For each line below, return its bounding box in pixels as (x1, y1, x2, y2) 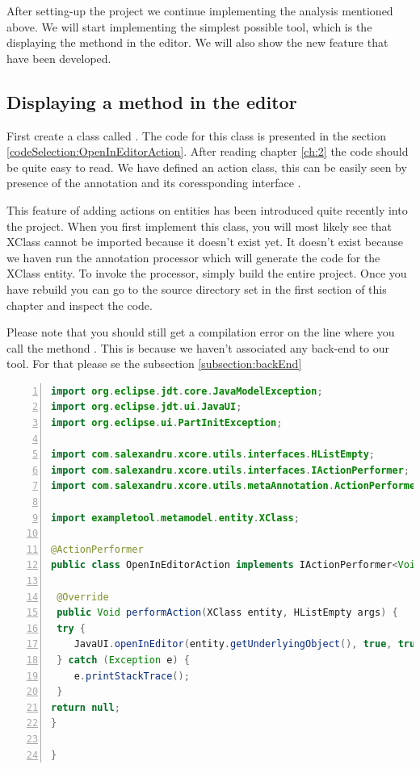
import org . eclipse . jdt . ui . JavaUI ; (51, 401, 242, 413)
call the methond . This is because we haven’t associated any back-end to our (6, 339, 390, 356)
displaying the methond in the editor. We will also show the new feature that (6, 34, 388, 51)
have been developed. (6, 49, 111, 66)
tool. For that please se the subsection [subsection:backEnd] (6, 355, 302, 372)
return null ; (51, 701, 120, 713)
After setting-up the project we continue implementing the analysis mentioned (6, 2, 393, 19)
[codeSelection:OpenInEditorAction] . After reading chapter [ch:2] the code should (6, 143, 409, 160)
